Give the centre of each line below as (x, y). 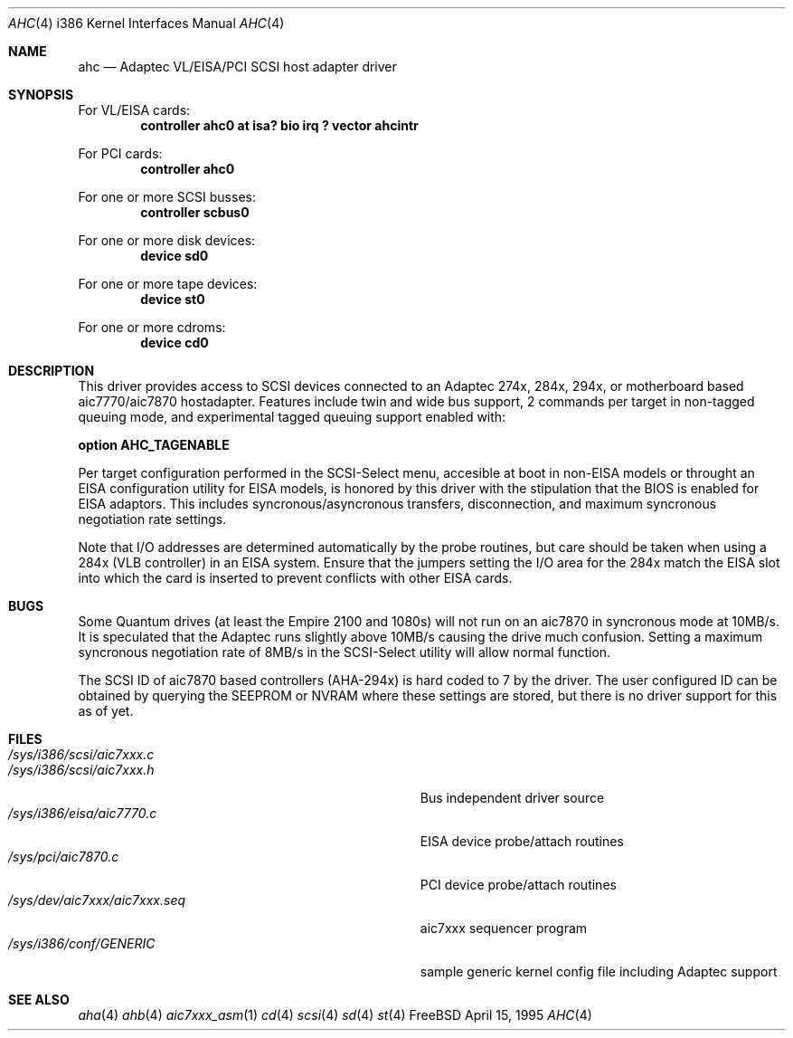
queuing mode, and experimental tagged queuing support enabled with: (292, 417)
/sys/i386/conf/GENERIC (82, 943)
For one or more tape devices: (168, 284)
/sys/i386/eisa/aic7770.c (83, 813)
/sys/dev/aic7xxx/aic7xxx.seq (97, 900)
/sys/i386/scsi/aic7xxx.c (81, 754)
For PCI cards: (120, 153)
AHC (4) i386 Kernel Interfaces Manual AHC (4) (146, 23)
